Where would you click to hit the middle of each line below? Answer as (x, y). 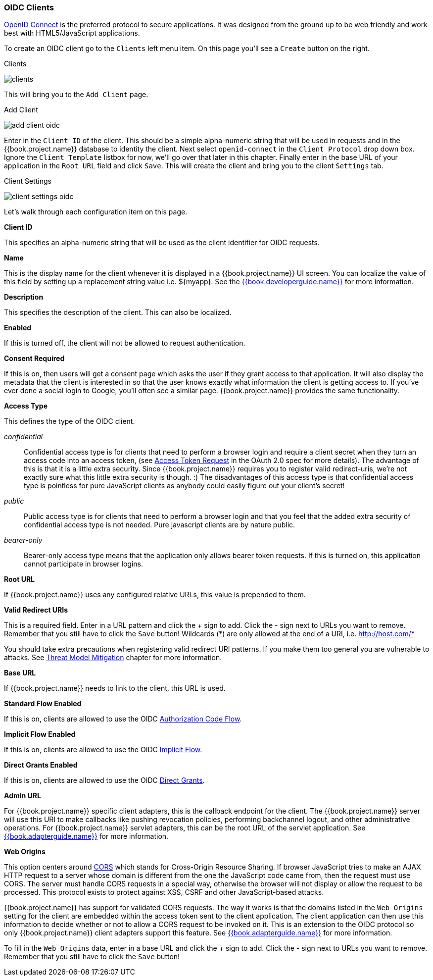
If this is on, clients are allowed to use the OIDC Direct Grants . (104, 780)
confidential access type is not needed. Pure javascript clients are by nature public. (160, 525)
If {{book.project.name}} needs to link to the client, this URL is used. (115, 688)
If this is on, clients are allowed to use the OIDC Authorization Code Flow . (123, 719)
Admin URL (23, 796)
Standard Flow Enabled (43, 704)
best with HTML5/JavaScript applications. (72, 33)
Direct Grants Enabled (41, 765)
